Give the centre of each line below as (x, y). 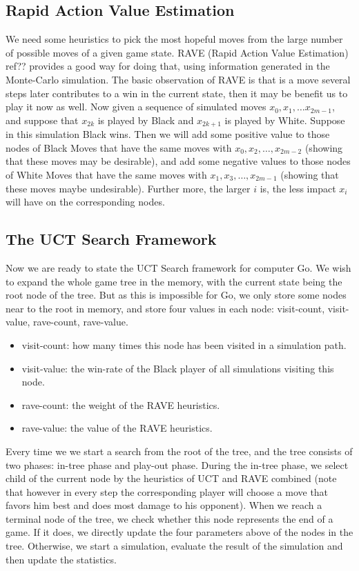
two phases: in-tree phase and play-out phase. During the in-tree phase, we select (177, 464)
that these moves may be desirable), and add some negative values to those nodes (178, 161)
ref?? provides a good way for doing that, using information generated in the (168, 66)
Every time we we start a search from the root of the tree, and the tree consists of (179, 451)
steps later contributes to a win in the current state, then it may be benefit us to (177, 93)
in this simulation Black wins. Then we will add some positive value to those (168, 134)
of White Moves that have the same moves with (106, 174)
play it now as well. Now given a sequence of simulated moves (136, 107)
